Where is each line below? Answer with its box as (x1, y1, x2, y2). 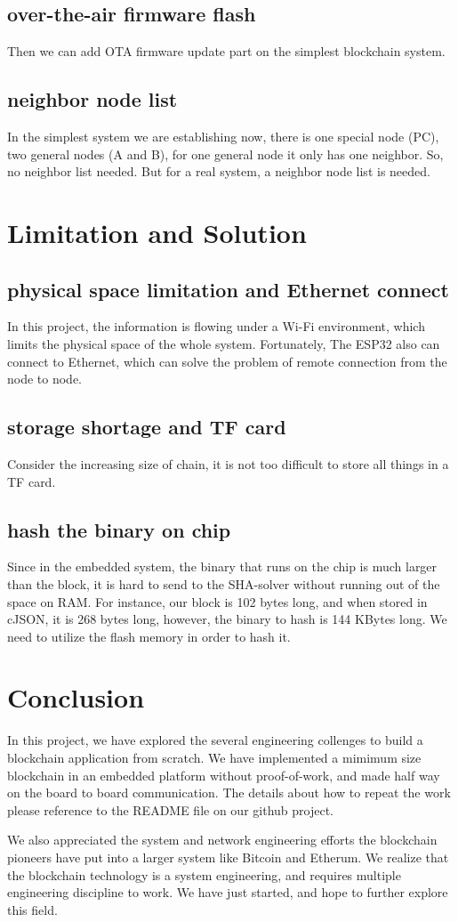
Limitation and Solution (7, 214, 307, 250)
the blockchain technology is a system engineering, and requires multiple (7, 865, 401, 884)
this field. (7, 900, 58, 918)
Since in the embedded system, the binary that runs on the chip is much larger (7, 557, 438, 576)
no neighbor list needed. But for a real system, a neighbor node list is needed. (7, 162, 430, 181)
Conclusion (7, 679, 145, 716)
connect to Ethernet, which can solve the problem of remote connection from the (7, 352, 447, 370)
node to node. (7, 369, 83, 388)
